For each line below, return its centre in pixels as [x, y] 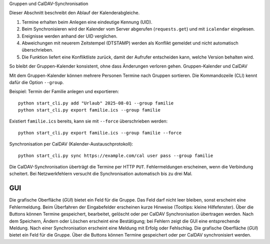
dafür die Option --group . [37, 82]
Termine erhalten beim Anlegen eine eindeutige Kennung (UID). [87, 22]
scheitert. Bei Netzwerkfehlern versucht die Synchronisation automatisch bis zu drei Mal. [101, 174]
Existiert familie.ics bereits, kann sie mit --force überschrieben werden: [88, 121]
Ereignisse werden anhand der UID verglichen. [69, 36]
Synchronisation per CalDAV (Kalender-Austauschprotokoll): [71, 144]
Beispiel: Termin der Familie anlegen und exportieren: [64, 91]
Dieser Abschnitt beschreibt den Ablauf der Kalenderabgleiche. [74, 13]
